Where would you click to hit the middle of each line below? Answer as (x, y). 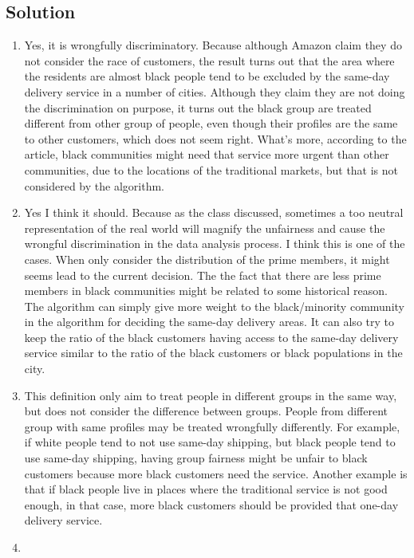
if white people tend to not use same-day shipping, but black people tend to (210, 442)
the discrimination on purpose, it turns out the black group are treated (198, 107)
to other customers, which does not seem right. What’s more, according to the (215, 138)
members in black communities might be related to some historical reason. (206, 291)
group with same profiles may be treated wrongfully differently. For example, (212, 426)
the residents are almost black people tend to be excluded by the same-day (207, 76)
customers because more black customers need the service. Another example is (216, 473)
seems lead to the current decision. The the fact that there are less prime (203, 275)
